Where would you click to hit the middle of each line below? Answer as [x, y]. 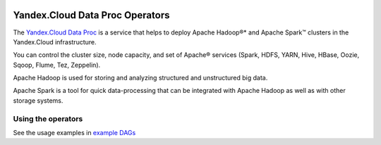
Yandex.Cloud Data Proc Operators [91, 15]
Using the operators [48, 118]
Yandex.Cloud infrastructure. [55, 42]
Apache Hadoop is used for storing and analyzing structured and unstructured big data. [140, 78]
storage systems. [38, 100]
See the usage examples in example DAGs [74, 133]
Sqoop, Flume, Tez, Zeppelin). [57, 65]
